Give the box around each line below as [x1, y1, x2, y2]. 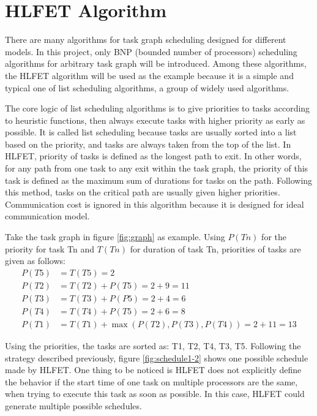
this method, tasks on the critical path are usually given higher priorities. [5, 186, 280, 199]
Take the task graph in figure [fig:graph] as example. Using [5, 230, 225, 243]
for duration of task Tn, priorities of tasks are [130, 242, 301, 255]
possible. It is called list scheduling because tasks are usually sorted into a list [5, 126, 297, 138]
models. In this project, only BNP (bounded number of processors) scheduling [5, 45, 297, 58]
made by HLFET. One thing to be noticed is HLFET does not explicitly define [5, 363, 302, 376]
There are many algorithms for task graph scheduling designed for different [5, 33, 286, 46]
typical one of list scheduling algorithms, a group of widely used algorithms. [5, 81, 289, 94]
